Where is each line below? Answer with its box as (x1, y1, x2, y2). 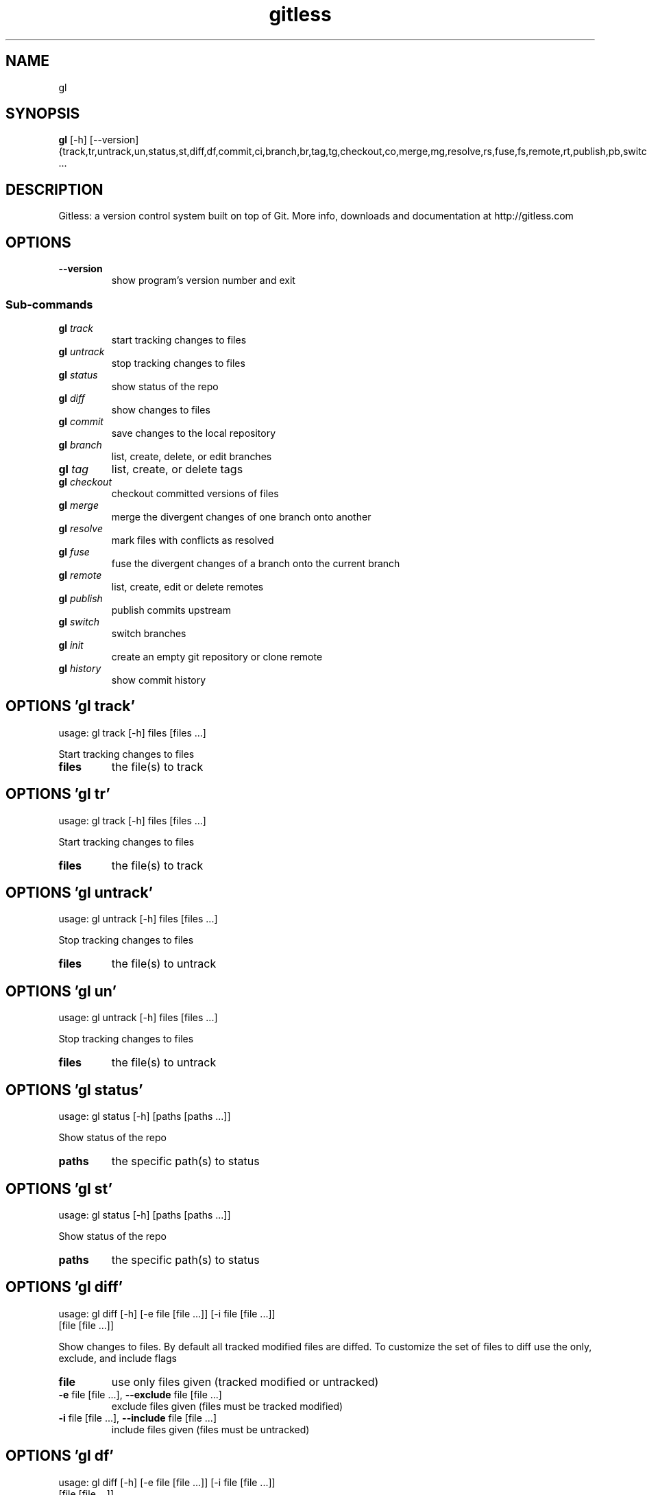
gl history (58, 662, 101, 674)
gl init (58, 638, 84, 651)
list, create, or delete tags (111, 462, 243, 476)
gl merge (58, 499, 99, 511)
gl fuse (58, 545, 90, 558)
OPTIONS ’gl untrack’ (5, 883, 154, 901)
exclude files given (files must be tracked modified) (111, 1400, 343, 1412)
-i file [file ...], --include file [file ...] (58, 1411, 217, 1424)
